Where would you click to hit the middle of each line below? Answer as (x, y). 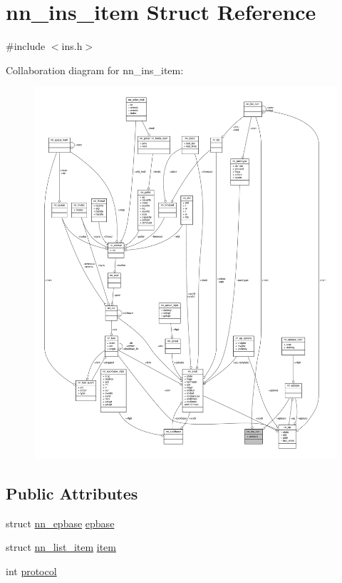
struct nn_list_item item (61, 547)
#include (26, 46)
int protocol (31, 571)
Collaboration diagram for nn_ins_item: (95, 70)
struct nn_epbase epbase (60, 523)
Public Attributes (72, 493)
